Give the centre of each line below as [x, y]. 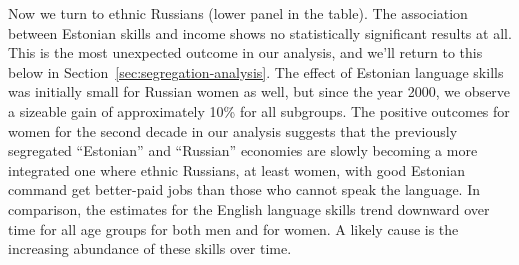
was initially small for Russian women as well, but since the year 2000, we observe [259, 91]
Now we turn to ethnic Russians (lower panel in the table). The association [238, 13]
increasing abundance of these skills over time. [150, 248]
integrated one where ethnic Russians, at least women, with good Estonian [237, 169]
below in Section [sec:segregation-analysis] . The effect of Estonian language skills [256, 71]
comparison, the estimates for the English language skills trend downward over [249, 208]
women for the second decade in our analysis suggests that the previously [233, 130]
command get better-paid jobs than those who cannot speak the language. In [244, 189]
